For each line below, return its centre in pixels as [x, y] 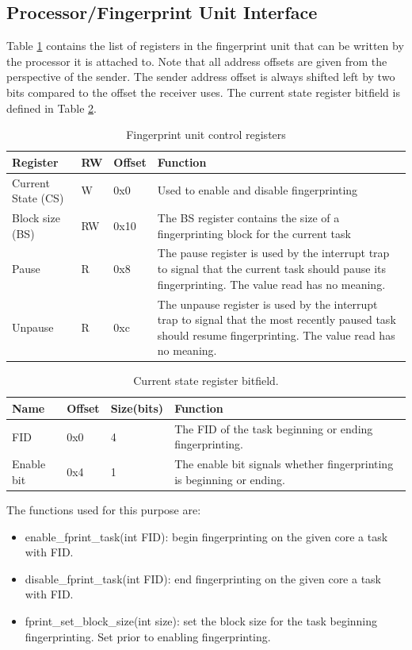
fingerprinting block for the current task [254, 233]
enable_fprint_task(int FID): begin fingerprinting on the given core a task [206, 536]
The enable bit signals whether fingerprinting [284, 464]
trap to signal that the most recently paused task [277, 319]
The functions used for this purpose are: [104, 509]
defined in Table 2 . [51, 108]
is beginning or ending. [230, 479]
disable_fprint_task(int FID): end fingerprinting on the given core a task [203, 578]
